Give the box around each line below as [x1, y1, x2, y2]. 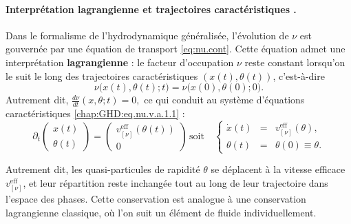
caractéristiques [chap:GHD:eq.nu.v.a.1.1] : [6, 106, 185, 120]
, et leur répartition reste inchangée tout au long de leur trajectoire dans [23, 176, 328, 190]
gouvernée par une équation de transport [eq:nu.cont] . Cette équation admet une [6, 41, 345, 56]
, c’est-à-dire [273, 68, 325, 83]
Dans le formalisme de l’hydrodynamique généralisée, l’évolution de [6, 28, 289, 42]
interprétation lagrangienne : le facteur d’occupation [6, 54, 234, 69]
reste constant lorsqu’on [244, 54, 345, 69]
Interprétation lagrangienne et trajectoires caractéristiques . [6, 1, 297, 16]
